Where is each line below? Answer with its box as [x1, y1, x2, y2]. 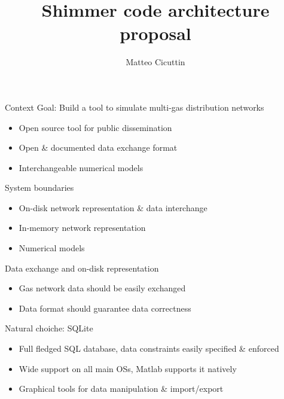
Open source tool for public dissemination [19, 121, 172, 133]
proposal [120, 21, 191, 45]
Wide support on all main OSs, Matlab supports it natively [19, 362, 237, 374]
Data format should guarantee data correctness [19, 301, 191, 314]
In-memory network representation [19, 221, 146, 234]
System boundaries [5, 181, 74, 194]
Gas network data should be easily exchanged [19, 282, 186, 294]
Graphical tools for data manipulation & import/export [19, 382, 224, 395]
